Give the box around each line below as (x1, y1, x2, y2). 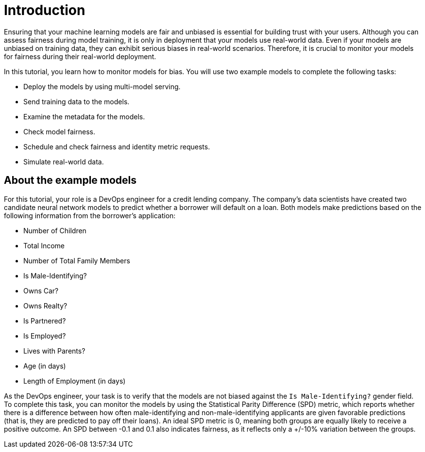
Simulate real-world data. (23, 157, 104, 166)
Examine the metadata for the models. (23, 112, 145, 121)
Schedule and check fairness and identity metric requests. (23, 142, 210, 151)
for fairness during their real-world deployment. (4, 52, 156, 61)
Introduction (4, 2, 85, 18)
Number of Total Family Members (23, 256, 130, 265)
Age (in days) (23, 361, 66, 370)
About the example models (4, 174, 137, 187)
